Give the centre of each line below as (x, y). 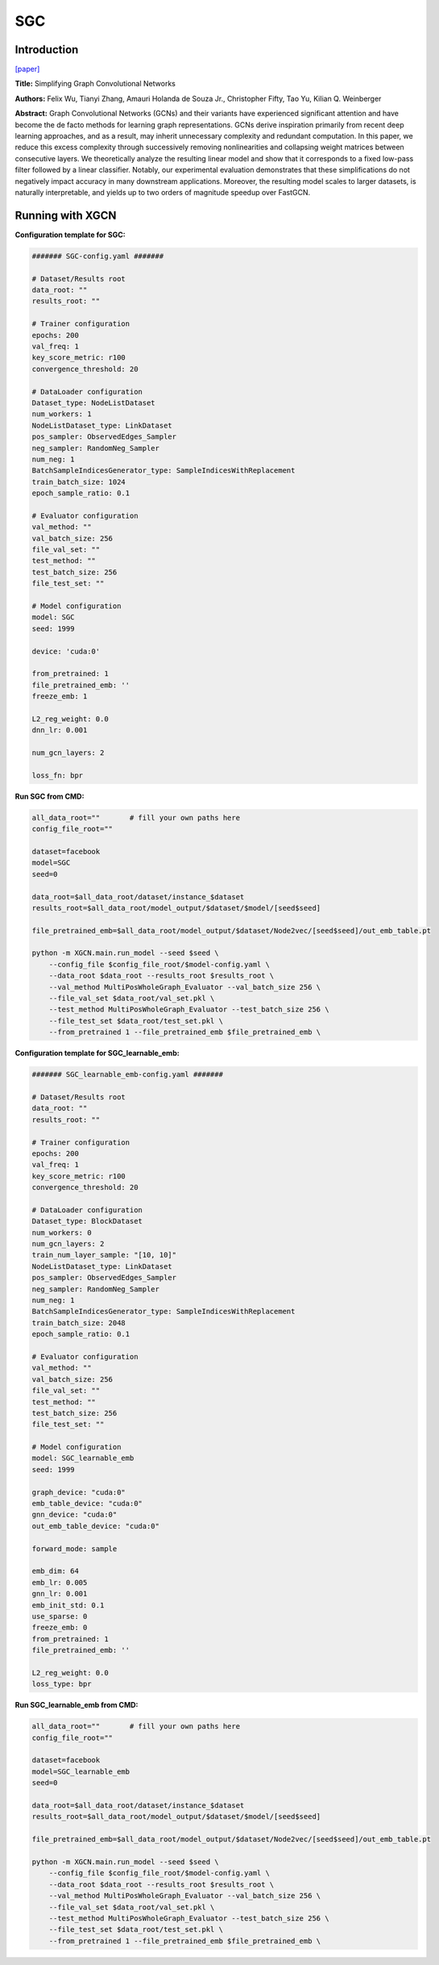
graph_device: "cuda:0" (79, 1492)
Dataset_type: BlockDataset (87, 1221)
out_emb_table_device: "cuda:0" (96, 1526)
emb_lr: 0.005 (60, 1582)
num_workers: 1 (62, 414)
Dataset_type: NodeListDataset (94, 403)
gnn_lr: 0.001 (60, 1594)
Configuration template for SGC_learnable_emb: (97, 1053)
